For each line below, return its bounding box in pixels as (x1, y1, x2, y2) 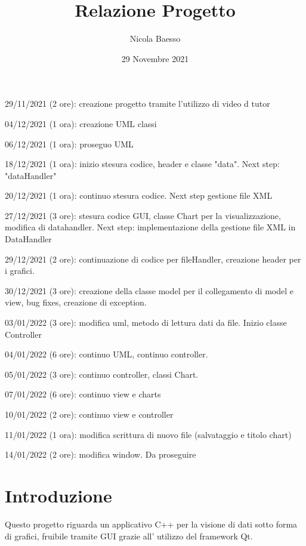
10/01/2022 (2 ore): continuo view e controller (5, 408, 174, 420)
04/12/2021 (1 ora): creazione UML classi (5, 117, 157, 129)
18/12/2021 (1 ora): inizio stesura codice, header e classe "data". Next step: (5, 158, 280, 170)
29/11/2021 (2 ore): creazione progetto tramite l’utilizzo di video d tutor (5, 97, 270, 110)
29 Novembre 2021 (121, 52, 189, 64)
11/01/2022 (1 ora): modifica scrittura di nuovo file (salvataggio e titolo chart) (5, 428, 292, 440)
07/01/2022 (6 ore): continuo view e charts (5, 388, 161, 400)
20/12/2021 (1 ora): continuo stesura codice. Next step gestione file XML (5, 189, 273, 202)
